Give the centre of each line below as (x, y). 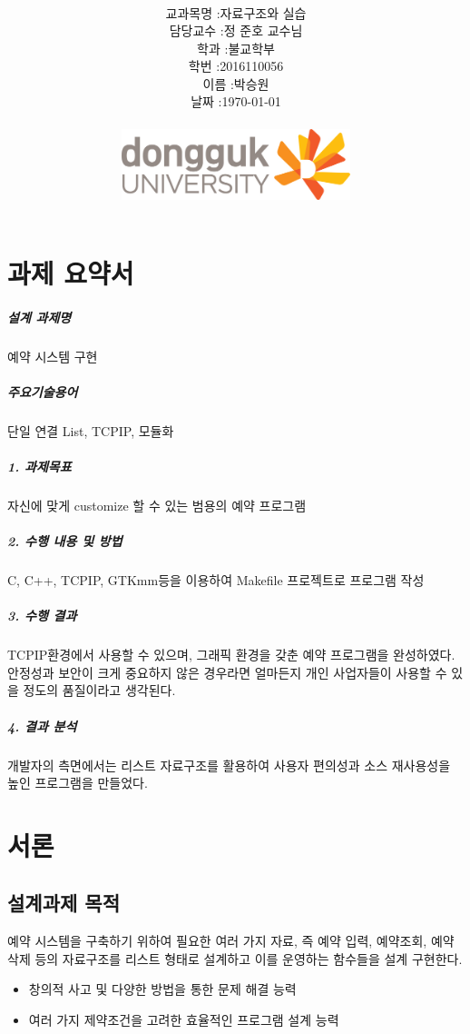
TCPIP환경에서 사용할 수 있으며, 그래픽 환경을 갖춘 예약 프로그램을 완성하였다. (231, 655)
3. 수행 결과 (42, 616)
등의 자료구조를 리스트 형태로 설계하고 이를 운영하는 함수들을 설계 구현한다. (249, 958)
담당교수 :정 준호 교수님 (236, 30)
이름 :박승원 (236, 83)
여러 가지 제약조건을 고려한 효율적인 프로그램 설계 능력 (184, 1020)
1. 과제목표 (39, 466)
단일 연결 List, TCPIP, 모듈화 (91, 430)
